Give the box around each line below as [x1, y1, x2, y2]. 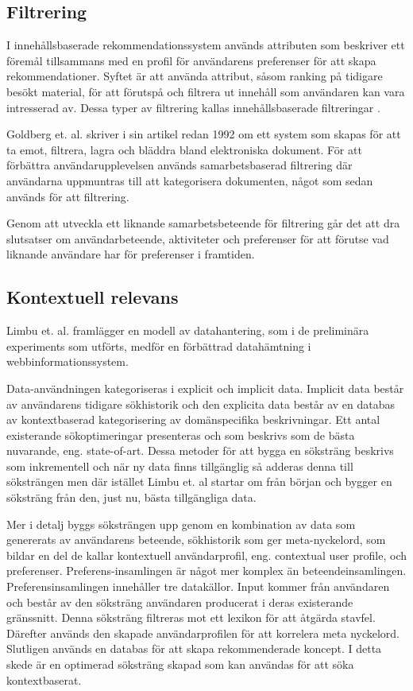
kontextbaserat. [6, 671, 82, 688]
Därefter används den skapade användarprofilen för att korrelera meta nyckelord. [6, 624, 400, 641]
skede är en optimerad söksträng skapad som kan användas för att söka [6, 656, 354, 672]
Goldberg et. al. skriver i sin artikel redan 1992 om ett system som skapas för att [6, 126, 401, 142]
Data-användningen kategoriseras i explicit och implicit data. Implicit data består [6, 379, 404, 396]
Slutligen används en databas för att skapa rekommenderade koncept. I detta [6, 640, 382, 657]
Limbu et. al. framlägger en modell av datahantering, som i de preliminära [6, 322, 369, 339]
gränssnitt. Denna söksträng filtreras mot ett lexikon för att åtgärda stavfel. [6, 609, 376, 626]
